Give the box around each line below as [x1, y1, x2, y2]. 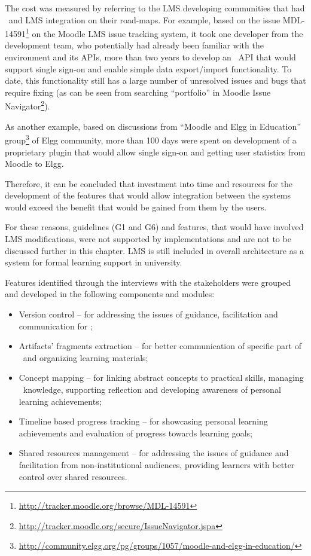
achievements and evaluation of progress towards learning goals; [19, 426, 252, 439]
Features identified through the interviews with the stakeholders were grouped [5, 276, 291, 288]
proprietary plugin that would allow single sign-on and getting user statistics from [5, 145, 306, 158]
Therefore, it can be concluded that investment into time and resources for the [5, 177, 293, 190]
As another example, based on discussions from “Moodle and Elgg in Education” [5, 120, 301, 132]
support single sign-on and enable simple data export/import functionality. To [5, 62, 292, 75]
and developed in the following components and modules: [5, 288, 215, 300]
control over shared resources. [19, 470, 127, 482]
